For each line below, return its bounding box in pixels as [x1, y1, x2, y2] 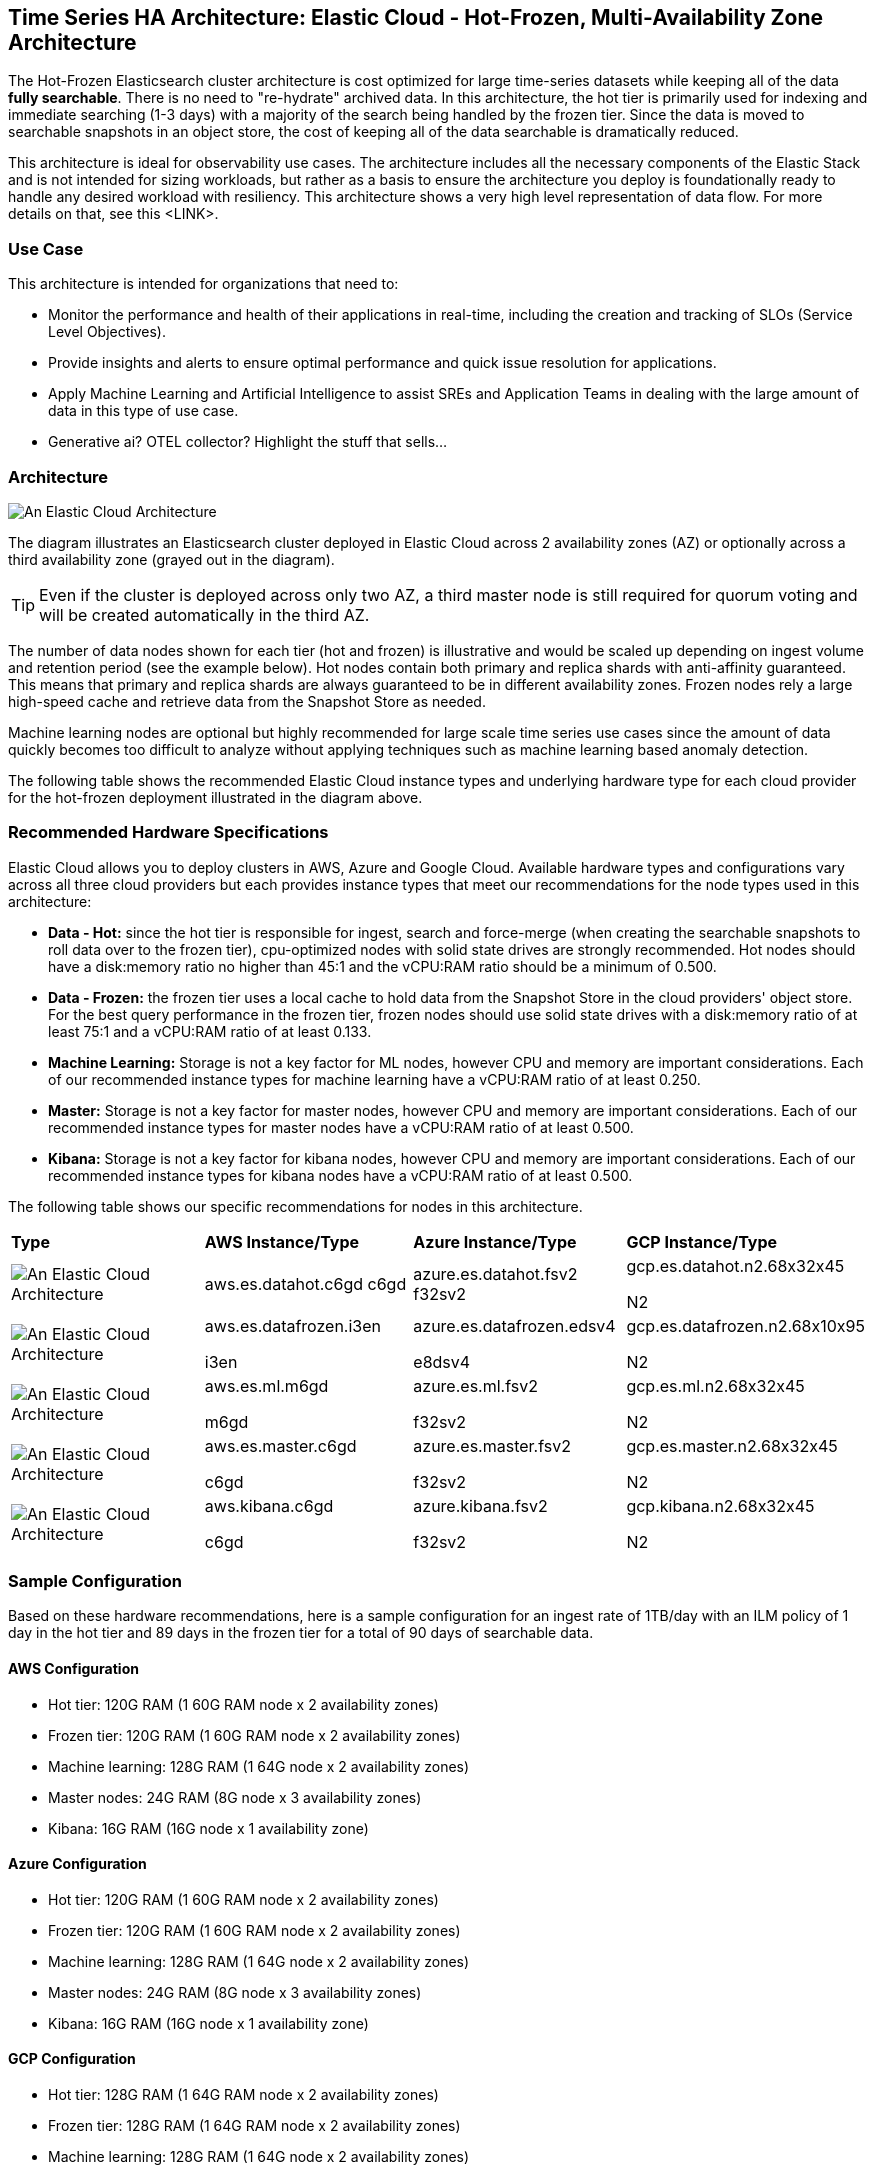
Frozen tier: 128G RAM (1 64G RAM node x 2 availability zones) [48, 2117, 461, 2135]
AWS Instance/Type [204, 1231, 360, 1252]
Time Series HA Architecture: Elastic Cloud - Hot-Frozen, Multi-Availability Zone [8, 5, 824, 30]
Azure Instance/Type [413, 1231, 577, 1252]
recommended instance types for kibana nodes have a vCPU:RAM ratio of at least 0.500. [48, 1166, 633, 1184]
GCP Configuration [8, 2050, 136, 2068]
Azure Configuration [8, 1855, 147, 1873]
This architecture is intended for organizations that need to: [8, 275, 399, 293]
